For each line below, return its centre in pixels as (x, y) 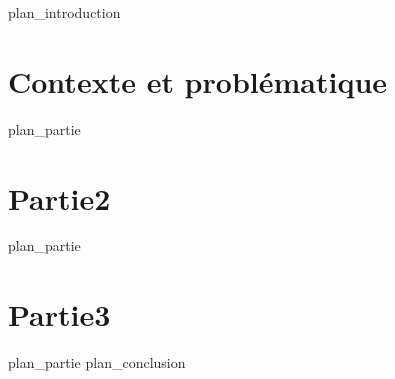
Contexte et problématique (198, 80)
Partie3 (59, 314)
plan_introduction (64, 12)
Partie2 (59, 197)
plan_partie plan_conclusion (97, 362)
